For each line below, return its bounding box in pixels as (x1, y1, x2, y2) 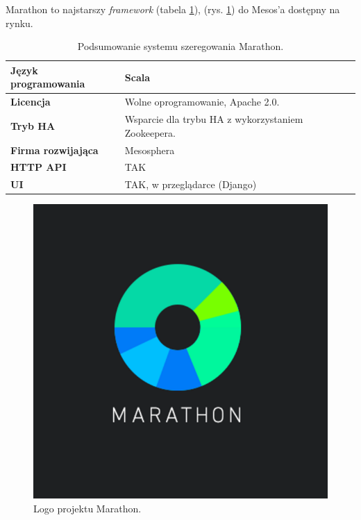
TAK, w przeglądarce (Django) (124, 177, 257, 192)
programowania (10, 76, 85, 91)
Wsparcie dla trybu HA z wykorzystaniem (124, 112, 303, 126)
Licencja (10, 94, 51, 109)
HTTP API (10, 160, 67, 174)
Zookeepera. (124, 125, 176, 140)
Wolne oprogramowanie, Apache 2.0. (124, 94, 280, 109)
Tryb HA (10, 118, 56, 133)
